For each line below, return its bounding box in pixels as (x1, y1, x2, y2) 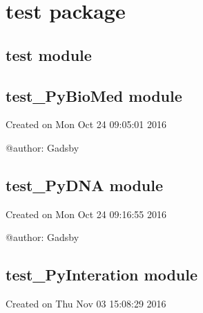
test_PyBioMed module (6, 84, 182, 106)
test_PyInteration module (6, 264, 198, 285)
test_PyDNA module (6, 174, 164, 195)
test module (6, 44, 92, 65)
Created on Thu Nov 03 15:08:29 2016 (6, 296, 166, 311)
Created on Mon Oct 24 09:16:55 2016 (6, 206, 166, 221)
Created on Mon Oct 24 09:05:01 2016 (6, 117, 166, 132)
